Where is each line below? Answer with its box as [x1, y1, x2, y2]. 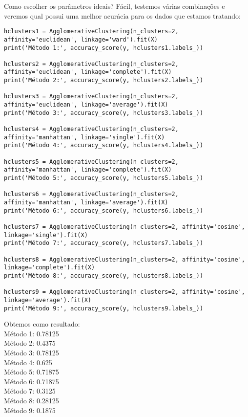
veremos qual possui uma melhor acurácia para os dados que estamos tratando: [4, 10, 241, 21]
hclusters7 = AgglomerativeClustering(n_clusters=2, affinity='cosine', [4, 223, 245, 230]
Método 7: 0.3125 [4, 386, 56, 396]
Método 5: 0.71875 [4, 367, 59, 377]
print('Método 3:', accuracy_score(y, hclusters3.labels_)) [4, 109, 204, 116]
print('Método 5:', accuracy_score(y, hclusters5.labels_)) [4, 175, 204, 181]
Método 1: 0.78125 [4, 328, 59, 338]
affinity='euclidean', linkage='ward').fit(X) [4, 36, 158, 43]
